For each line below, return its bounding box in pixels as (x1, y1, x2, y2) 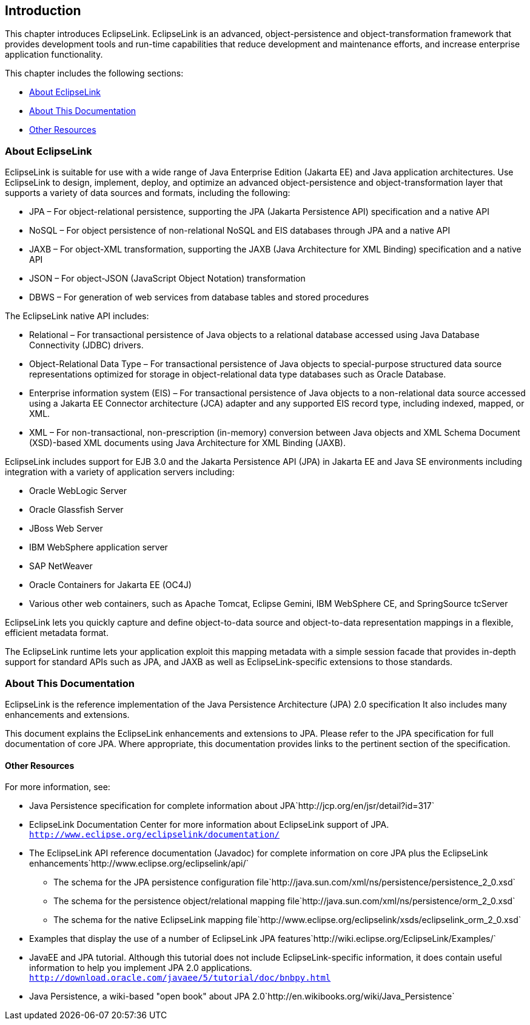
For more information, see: (5, 782, 110, 793)
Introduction (5, 3, 81, 18)
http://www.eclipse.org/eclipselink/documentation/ (29, 830, 280, 840)
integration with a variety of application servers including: (5, 467, 235, 478)
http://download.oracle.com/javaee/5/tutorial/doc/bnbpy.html (29, 973, 331, 983)
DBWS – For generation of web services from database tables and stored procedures (29, 292, 369, 303)
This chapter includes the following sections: (5, 68, 184, 79)
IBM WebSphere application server (29, 542, 168, 553)
